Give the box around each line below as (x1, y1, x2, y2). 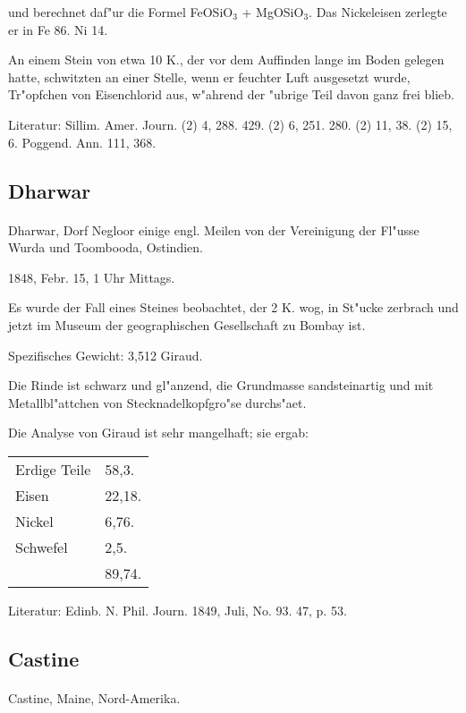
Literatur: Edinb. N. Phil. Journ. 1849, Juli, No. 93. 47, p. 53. (8, 600, 347, 619)
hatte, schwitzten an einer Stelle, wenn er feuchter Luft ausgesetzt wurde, (8, 67, 411, 86)
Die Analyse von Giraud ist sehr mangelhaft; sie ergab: (8, 423, 309, 442)
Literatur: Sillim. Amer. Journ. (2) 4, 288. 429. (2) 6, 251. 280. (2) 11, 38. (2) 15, (8, 115, 453, 133)
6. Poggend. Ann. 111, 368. (8, 132, 157, 151)
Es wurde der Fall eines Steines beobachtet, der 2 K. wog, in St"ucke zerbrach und (8, 298, 459, 317)
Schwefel (15, 536, 68, 557)
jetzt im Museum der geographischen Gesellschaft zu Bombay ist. (8, 315, 366, 334)
